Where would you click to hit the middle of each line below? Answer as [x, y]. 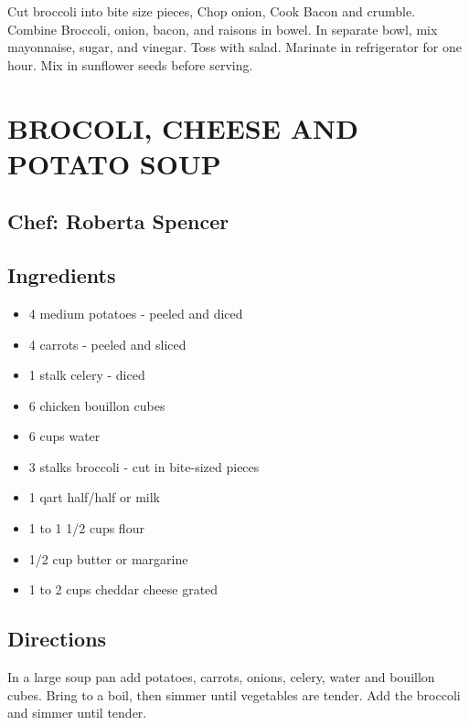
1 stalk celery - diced [87, 375]
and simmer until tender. [77, 713]
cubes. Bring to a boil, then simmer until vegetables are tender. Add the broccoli [234, 694]
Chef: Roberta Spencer [118, 221]
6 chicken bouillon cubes [97, 405]
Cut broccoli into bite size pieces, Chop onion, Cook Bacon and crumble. [212, 11]
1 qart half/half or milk [95, 497]
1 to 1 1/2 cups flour [86, 528]
